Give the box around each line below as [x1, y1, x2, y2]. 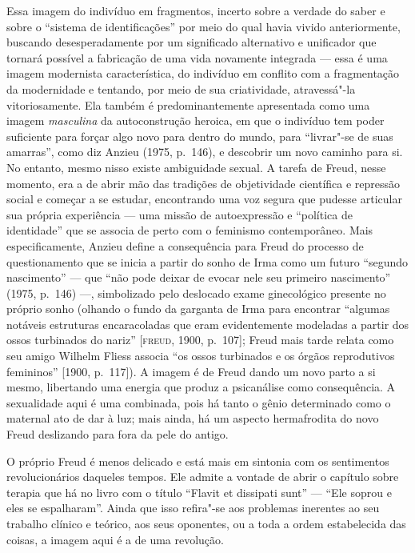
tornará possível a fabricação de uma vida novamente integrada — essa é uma [6, 49, 388, 66]
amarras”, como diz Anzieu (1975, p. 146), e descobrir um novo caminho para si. [6, 143, 403, 160]
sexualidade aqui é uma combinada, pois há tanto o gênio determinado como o [6, 394, 391, 411]
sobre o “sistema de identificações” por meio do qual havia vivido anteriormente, [6, 18, 401, 34]
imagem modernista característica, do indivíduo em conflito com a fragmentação [6, 65, 400, 82]
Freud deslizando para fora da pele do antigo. [6, 426, 229, 443]
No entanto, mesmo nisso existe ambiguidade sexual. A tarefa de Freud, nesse [6, 158, 386, 175]
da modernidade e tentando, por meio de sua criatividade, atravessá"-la [6, 80, 356, 97]
